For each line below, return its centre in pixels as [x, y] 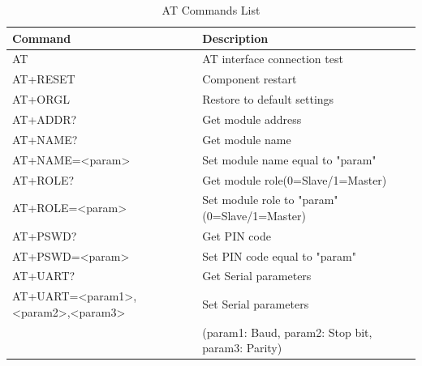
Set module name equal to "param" [289, 159]
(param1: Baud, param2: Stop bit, [287, 332]
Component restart [250, 79]
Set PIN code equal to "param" [279, 255]
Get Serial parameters [257, 276]
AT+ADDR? [45, 119]
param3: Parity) [242, 348]
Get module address [252, 119]
